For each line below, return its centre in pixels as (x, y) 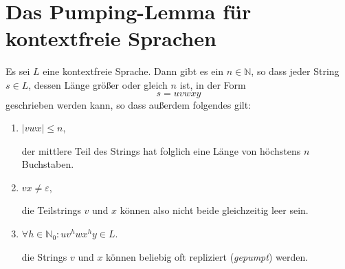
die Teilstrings (51, 210)
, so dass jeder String (295, 71)
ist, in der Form (213, 84)
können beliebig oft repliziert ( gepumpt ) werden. (207, 256)
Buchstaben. (48, 164)
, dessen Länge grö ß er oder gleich (98, 84)
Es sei (18, 71)
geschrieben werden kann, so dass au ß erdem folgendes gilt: (129, 104)
